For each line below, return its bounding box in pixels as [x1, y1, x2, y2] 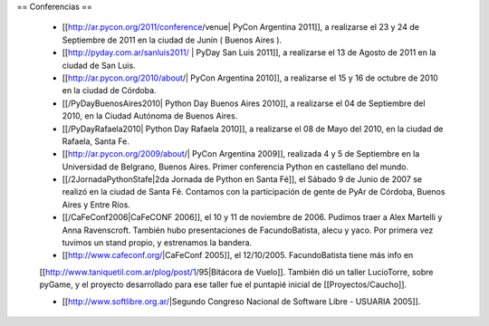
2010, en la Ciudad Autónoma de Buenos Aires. [62, 110, 238, 121]
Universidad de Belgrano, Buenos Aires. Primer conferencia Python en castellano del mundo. [62, 161, 409, 172]
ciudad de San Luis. [62, 60, 136, 71]
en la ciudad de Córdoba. [62, 85, 158, 96]
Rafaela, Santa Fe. [62, 136, 130, 147]
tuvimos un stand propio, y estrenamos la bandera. [62, 237, 253, 248]
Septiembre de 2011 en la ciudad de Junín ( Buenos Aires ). [62, 34, 283, 45]
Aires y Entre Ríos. [62, 199, 131, 210]
